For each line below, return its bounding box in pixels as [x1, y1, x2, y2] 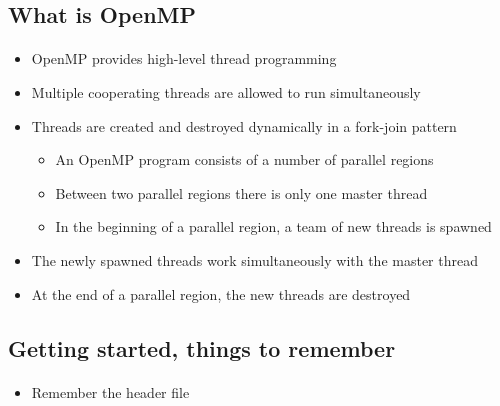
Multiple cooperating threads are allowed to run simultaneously [31, 81, 421, 102]
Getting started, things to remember [8, 332, 396, 363]
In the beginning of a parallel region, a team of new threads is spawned [55, 216, 492, 237]
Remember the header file [31, 381, 190, 402]
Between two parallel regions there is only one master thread [55, 182, 428, 203]
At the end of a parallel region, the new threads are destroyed [31, 283, 411, 304]
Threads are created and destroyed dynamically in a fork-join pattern [31, 115, 457, 136]
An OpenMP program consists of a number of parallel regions [55, 149, 434, 170]
